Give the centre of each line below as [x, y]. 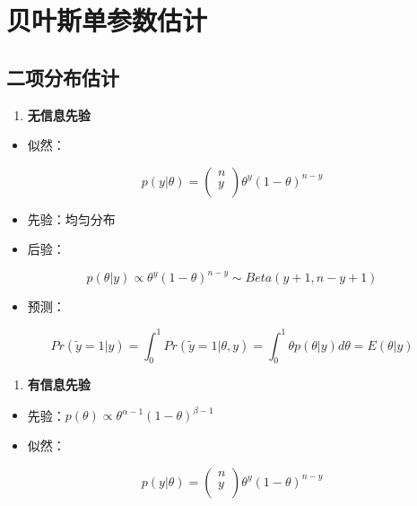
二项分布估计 [63, 77]
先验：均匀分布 [71, 218]
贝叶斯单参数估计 [107, 20]
